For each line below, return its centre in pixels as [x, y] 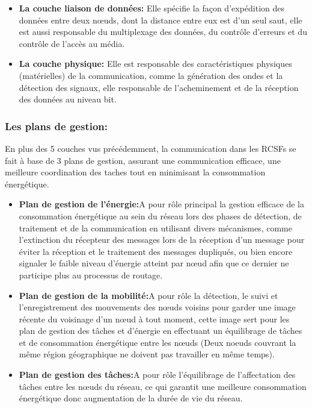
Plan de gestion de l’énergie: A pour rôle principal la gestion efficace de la [162, 204]
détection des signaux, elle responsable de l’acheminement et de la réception [159, 87]
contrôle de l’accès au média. [72, 43]
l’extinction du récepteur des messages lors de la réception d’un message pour [162, 240]
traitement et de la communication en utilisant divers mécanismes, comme [155, 228]
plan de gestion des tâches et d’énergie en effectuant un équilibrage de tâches [161, 331]
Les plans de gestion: [57, 126]
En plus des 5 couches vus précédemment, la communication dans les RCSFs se [151, 148]
